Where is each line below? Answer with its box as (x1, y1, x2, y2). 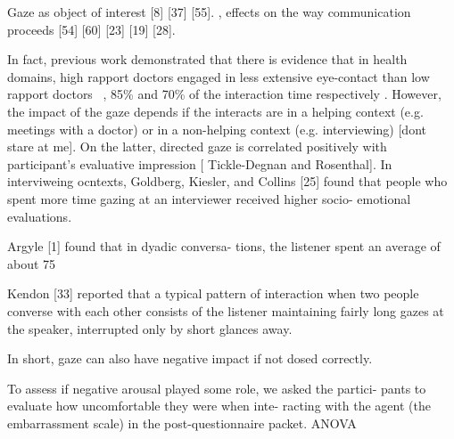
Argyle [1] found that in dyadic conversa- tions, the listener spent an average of (7, 237, 441, 256)
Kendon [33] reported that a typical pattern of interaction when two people (7, 284, 419, 303)
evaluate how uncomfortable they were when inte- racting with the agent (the (7, 396, 431, 415)
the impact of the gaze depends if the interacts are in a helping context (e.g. (7, 102, 424, 120)
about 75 (7, 254, 56, 272)
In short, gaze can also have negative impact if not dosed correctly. (7, 349, 373, 368)
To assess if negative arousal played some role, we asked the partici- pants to (7, 378, 426, 397)
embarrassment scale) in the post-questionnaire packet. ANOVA (7, 413, 357, 432)
